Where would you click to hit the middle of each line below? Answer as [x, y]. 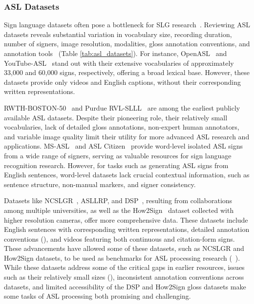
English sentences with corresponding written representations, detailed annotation [127, 229]
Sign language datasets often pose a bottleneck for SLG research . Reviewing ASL [127, 25]
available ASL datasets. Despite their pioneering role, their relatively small [116, 117]
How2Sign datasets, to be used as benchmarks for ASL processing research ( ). [122, 257]
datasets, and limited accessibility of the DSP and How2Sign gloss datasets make [125, 286]
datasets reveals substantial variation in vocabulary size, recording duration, [118, 34]
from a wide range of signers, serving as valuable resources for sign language [118, 155]
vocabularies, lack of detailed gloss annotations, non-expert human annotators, [122, 127]
